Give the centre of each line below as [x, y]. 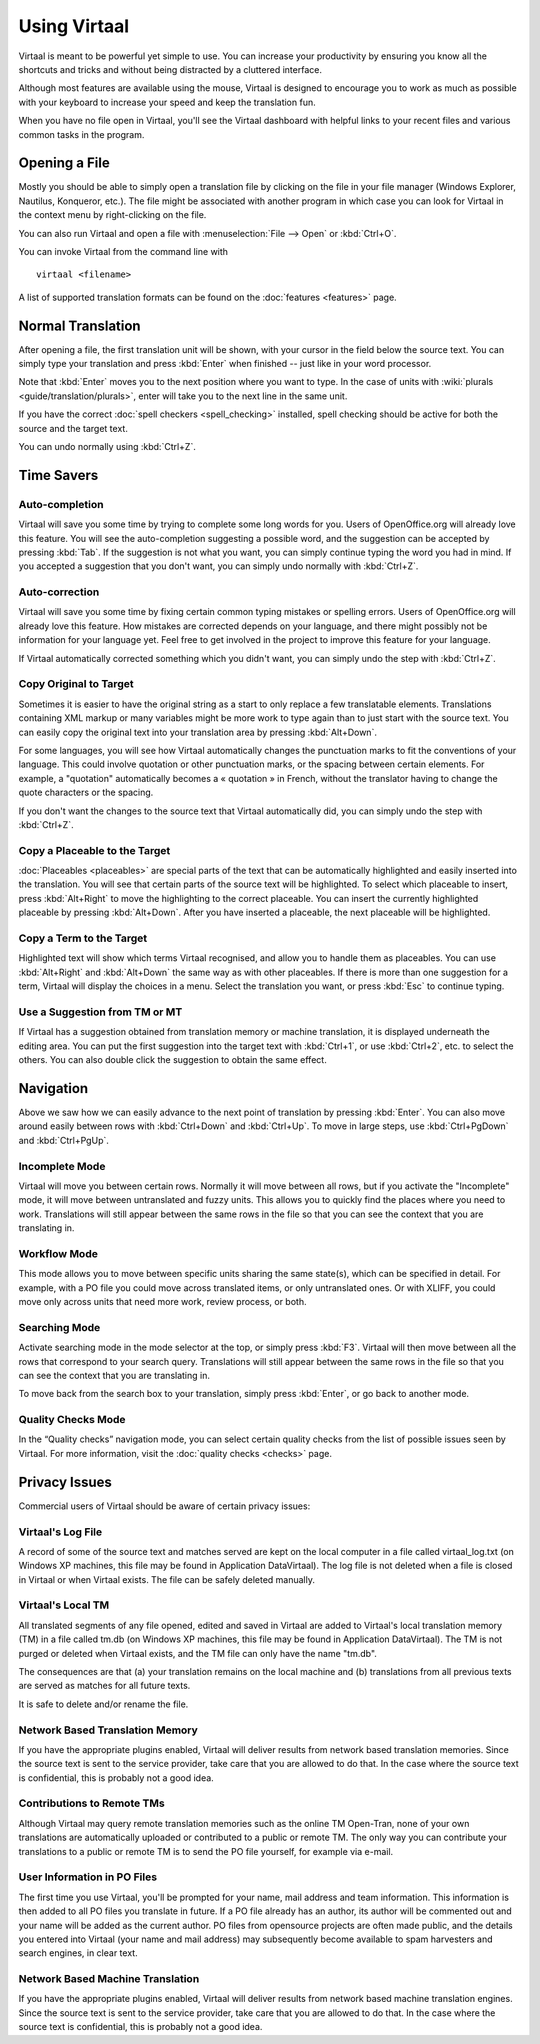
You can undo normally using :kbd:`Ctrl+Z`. [107, 446]
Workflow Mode [58, 1253]
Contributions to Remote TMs [91, 1803]
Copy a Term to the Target [83, 938]
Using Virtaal [74, 26]
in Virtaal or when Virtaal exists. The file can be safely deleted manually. [166, 1579]
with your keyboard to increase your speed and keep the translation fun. [167, 102]
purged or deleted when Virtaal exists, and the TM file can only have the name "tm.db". [197, 1653]
